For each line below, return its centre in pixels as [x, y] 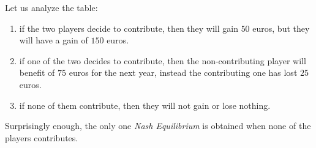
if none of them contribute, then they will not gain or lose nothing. [145, 105]
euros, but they [281, 28]
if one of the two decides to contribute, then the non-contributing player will [163, 60]
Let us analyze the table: [51, 7]
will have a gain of [54, 40]
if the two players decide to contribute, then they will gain [129, 28]
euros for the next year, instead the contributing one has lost [183, 72]
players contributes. [42, 137]
